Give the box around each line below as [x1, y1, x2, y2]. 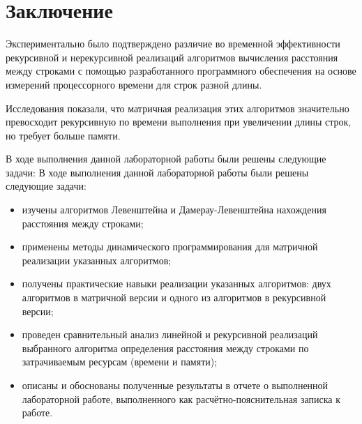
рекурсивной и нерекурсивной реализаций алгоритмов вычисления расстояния [6, 50, 338, 64]
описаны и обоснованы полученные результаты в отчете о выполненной [22, 378, 329, 392]
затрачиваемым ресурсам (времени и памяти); [22, 354, 218, 369]
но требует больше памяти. [6, 128, 121, 142]
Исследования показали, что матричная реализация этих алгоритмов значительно [6, 100, 349, 115]
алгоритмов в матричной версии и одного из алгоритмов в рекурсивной [22, 290, 326, 305]
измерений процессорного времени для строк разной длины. [6, 77, 262, 91]
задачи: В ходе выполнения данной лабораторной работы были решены [6, 165, 309, 179]
